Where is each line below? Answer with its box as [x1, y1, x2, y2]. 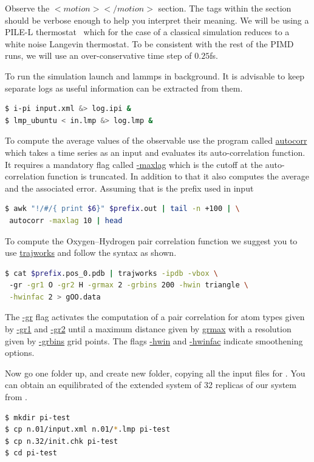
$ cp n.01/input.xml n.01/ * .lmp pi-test [5, 425, 171, 434]
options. [5, 346, 35, 359]
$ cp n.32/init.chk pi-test [5, 437, 118, 446]
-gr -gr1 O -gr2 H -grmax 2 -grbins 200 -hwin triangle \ [9, 281, 248, 290]
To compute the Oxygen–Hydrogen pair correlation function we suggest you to [5, 234, 298, 247]
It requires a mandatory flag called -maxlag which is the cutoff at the [5, 158, 263, 170]
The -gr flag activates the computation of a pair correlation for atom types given [5, 310, 305, 323]
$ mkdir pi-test [5, 413, 70, 422]
